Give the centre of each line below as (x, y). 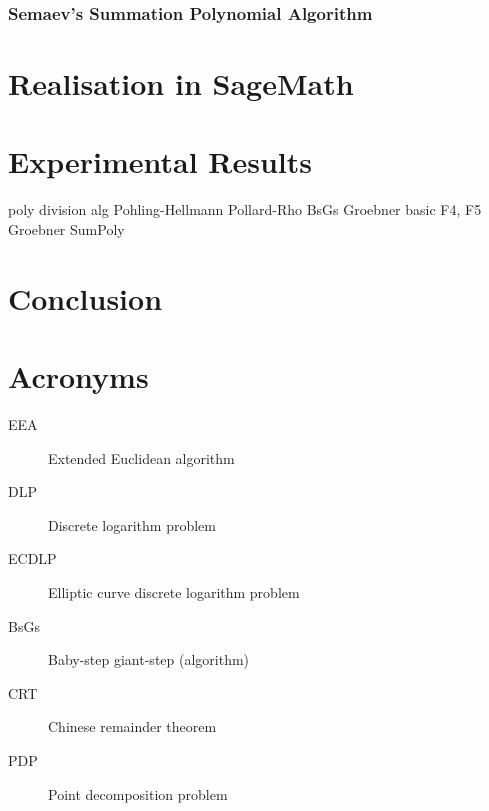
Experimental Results (160, 161)
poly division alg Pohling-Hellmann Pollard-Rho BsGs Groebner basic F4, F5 (245, 209)
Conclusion (85, 297)
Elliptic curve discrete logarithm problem (174, 592)
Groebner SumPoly (66, 228)
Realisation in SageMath (181, 83)
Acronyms (78, 376)
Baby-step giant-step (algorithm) (149, 659)
